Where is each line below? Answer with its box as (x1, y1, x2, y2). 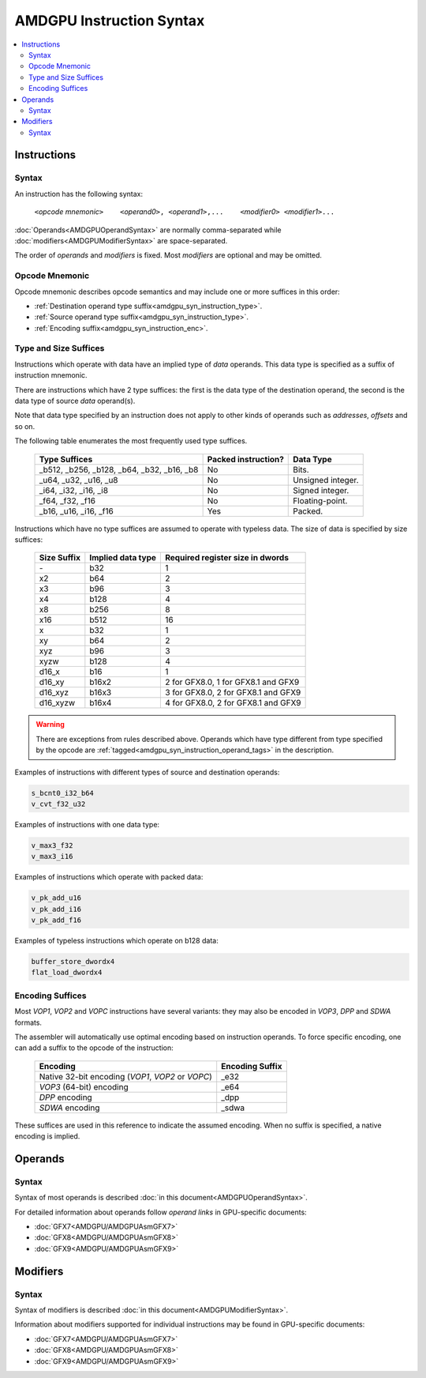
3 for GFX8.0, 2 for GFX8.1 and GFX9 (165, 687, 301, 698)
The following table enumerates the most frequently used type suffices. (14, 436, 248, 446)
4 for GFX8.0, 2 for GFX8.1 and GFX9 (165, 698, 301, 709)
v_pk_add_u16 (31, 894, 82, 902)
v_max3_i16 (31, 852, 73, 861)
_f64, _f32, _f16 (39, 495, 96, 506)
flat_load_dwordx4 (31, 968, 103, 977)
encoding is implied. (14, 1131, 80, 1141)
